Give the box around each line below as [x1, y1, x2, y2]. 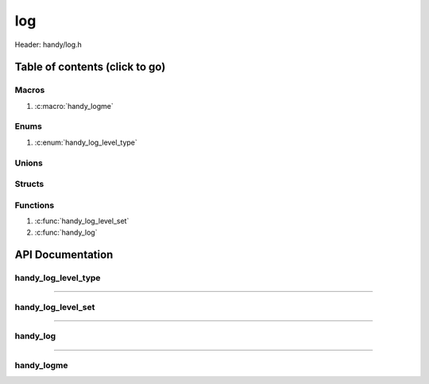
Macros [14, 84, 45, 95]
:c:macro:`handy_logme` [34, 101, 114, 111]
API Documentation [14, 248, 114, 262]
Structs [14, 179, 44, 190]
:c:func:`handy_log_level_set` [34, 216, 129, 226]
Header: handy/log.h [14, 40, 83, 49]
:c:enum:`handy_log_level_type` [34, 138, 138, 147]
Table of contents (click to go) [14, 60, 166, 74]
